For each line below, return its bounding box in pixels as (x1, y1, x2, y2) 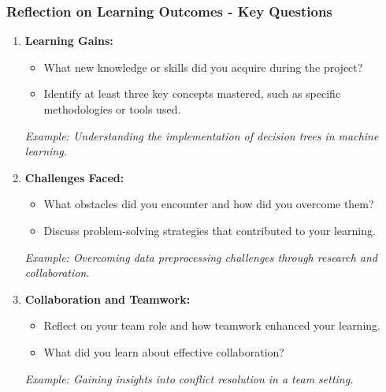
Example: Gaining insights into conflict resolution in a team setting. (24, 370, 354, 386)
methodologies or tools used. (43, 101, 181, 117)
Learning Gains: (24, 32, 113, 49)
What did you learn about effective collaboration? (43, 343, 284, 360)
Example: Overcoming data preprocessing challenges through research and (24, 248, 377, 265)
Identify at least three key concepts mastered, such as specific (43, 85, 341, 102)
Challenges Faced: (24, 169, 124, 185)
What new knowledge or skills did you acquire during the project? (43, 58, 363, 75)
